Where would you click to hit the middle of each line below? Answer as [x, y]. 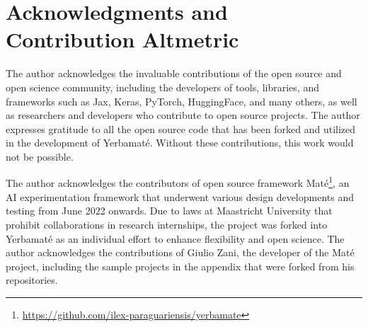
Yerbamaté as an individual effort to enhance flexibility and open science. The [175, 238]
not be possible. [40, 156]
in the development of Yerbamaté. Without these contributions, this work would [180, 143]
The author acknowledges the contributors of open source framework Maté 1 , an [178, 182]
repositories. [32, 280]
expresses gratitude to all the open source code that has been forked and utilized [181, 128]
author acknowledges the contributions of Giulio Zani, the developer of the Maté [180, 252]
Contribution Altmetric [122, 39]
